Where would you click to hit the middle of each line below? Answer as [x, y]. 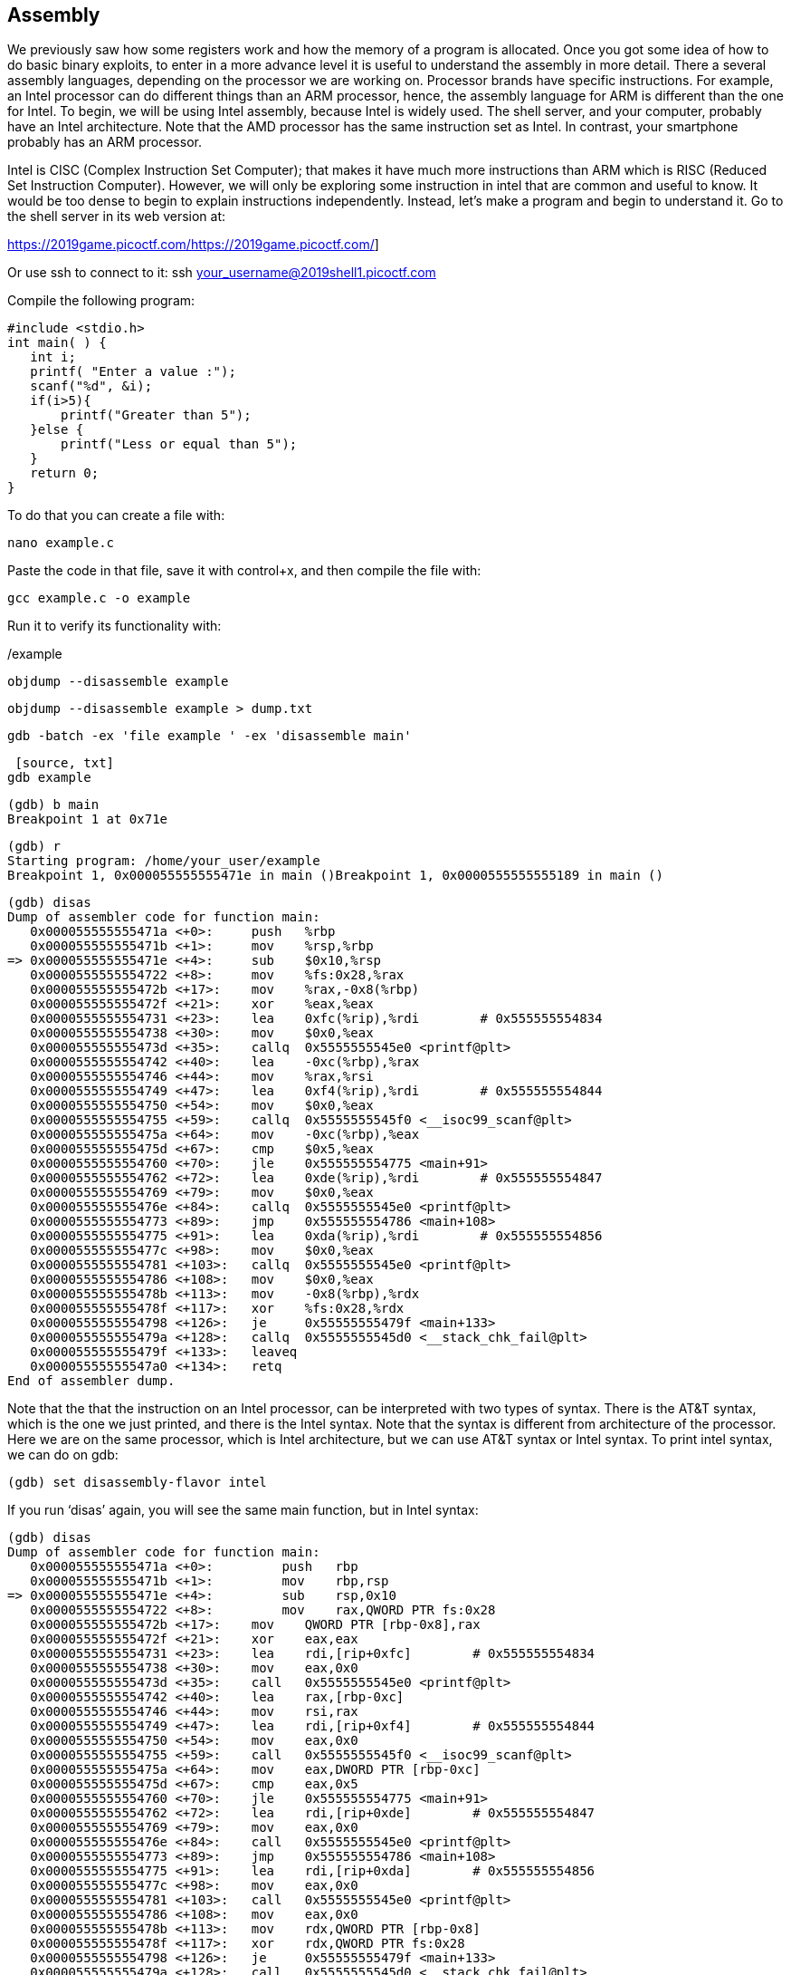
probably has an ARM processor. [105, 142]
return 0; [65, 473]
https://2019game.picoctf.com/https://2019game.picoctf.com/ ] [193, 245]
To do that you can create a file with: [116, 515]
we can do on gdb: [63, 1455]
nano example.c [61, 543]
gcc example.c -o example [99, 598]
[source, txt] [65, 763]
